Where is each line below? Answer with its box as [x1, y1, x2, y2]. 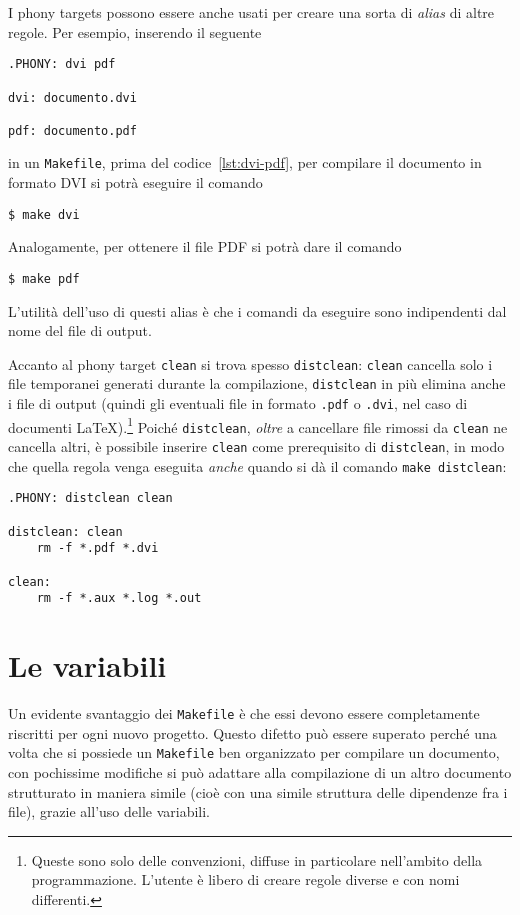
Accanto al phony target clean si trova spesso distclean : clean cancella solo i [8, 353, 493, 374]
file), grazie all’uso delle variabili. [8, 801, 211, 822]
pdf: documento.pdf [8, 123, 137, 138]
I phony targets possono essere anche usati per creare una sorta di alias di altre [8, 2, 495, 22]
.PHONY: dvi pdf [8, 57, 116, 72]
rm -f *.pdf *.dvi [36, 541, 159, 556]
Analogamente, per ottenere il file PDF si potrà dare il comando [8, 236, 402, 257]
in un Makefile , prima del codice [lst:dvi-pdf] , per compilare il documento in [8, 152, 482, 173]
